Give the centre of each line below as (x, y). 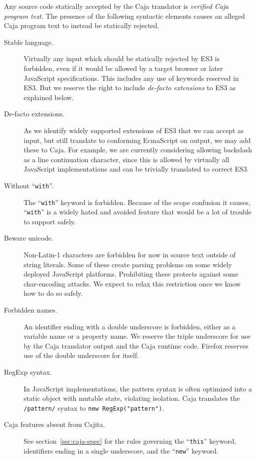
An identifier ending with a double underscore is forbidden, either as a (130, 326)
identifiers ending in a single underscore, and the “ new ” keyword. (121, 450)
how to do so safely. (53, 293)
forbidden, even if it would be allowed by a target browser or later (123, 68)
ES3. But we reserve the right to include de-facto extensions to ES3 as (130, 88)
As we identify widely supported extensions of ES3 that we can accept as (134, 130)
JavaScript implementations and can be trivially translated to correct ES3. (136, 169)
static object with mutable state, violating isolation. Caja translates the (132, 398)
